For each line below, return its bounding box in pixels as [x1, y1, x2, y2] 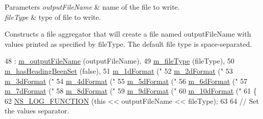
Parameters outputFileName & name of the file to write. [5, 2, 180, 12]
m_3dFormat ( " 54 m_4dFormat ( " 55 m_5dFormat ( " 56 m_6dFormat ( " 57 [5, 75, 248, 86]
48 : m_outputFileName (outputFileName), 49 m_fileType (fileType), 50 [5, 55, 234, 66]
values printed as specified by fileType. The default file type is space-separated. [5, 38, 252, 49]
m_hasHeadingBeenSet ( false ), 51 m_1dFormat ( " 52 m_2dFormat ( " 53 [5, 65, 233, 76]
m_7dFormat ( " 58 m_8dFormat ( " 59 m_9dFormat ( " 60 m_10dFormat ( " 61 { [5, 85, 257, 96]
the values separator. [5, 105, 69, 116]
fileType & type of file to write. [5, 11, 101, 22]
